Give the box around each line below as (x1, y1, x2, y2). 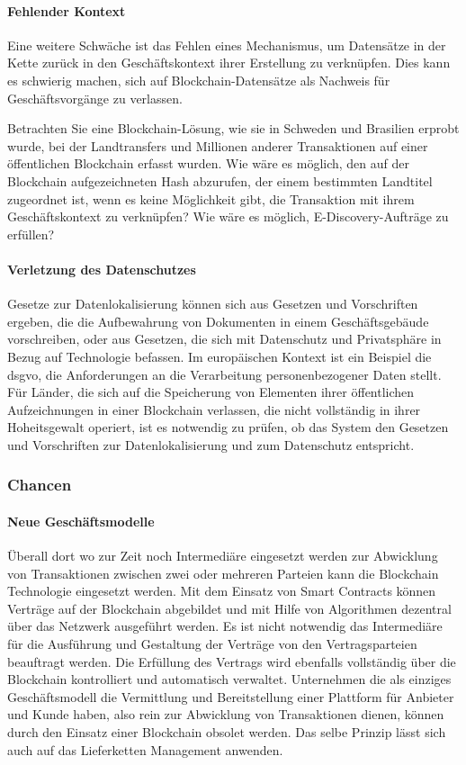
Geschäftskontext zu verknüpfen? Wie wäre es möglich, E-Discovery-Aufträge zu (7, 207, 449, 226)
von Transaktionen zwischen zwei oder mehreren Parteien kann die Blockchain (7, 563, 439, 582)
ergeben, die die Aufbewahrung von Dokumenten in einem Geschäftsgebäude (7, 311, 429, 330)
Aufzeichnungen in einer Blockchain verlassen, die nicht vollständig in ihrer (7, 400, 421, 418)
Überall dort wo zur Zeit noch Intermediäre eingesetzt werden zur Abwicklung (7, 546, 438, 565)
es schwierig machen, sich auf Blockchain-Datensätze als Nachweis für (7, 70, 390, 89)
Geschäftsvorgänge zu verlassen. (7, 88, 183, 107)
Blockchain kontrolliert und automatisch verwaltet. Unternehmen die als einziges (7, 670, 452, 688)
